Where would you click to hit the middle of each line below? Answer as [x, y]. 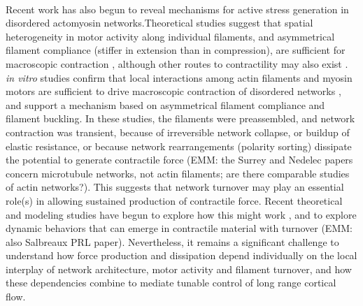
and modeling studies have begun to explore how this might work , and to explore [181, 214]
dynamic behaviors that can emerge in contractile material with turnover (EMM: [179, 228]
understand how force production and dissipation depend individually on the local [181, 255]
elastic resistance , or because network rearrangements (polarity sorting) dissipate [179, 146]
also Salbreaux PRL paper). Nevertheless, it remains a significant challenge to [172, 241]
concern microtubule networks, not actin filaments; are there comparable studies [178, 173]
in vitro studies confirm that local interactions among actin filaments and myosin [179, 77]
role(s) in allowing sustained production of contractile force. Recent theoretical [174, 200]
